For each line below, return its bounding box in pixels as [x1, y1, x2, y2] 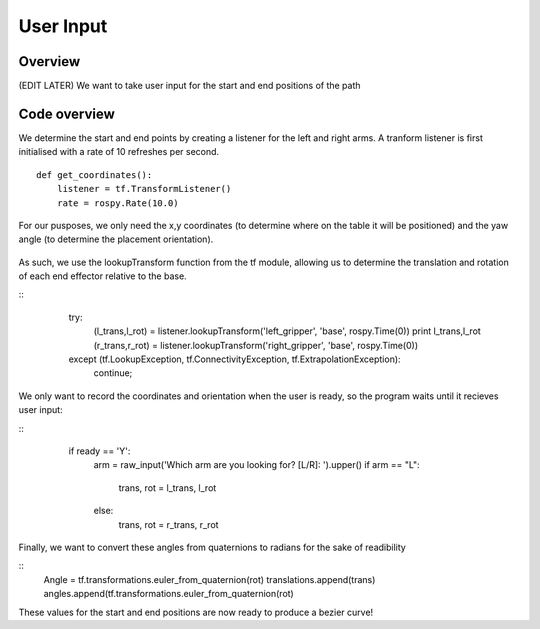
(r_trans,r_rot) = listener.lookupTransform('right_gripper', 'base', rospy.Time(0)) [93, 339, 419, 351]
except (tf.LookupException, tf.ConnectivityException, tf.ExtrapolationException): [68, 353, 401, 365]
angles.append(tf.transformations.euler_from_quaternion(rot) [43, 588, 294, 600]
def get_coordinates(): [36, 169, 153, 180]
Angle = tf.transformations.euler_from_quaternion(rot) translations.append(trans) [43, 573, 376, 585]
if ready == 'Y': [68, 445, 131, 457]
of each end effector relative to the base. [18, 270, 187, 282]
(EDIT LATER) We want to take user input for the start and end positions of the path [18, 80, 361, 92]
